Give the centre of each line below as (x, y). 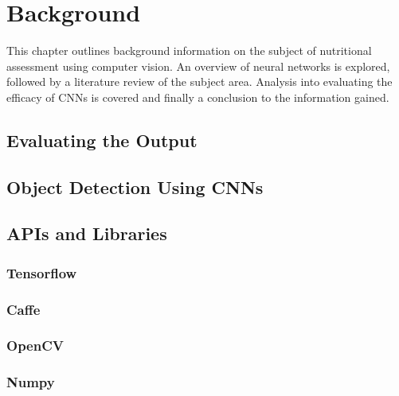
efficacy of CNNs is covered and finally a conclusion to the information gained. (198, 97)
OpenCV (35, 346)
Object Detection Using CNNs (135, 186)
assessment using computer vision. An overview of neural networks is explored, (198, 66)
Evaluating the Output (102, 140)
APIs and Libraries (87, 233)
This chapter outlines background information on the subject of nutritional (189, 50)
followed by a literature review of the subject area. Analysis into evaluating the (199, 82)
